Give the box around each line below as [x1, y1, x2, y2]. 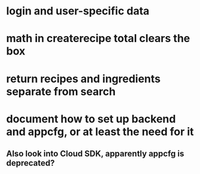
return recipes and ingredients [6, 72, 161, 85]
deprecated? [6, 158, 55, 169]
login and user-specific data [6, 4, 150, 18]
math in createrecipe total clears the [6, 32, 190, 46]
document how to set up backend [6, 112, 176, 125]
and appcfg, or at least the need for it [6, 125, 194, 139]
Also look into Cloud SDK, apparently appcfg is [6, 149, 184, 159]
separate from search [6, 85, 116, 98]
